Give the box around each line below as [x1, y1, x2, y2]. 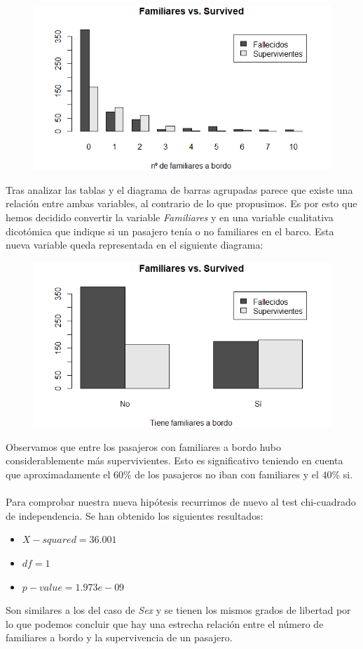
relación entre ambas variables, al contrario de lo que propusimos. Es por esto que [6, 196, 357, 211]
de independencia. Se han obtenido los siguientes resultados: [6, 508, 263, 523]
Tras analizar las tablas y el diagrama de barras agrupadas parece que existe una [6, 182, 353, 197]
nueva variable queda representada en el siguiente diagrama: [6, 237, 263, 252]
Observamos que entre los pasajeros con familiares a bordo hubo [6, 439, 282, 454]
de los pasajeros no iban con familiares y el [135, 467, 319, 482]
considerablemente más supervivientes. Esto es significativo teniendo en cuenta [6, 453, 343, 468]
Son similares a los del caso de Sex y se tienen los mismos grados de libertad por [6, 603, 351, 617]
